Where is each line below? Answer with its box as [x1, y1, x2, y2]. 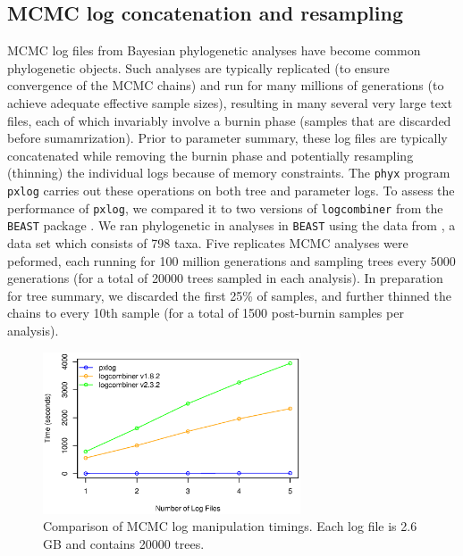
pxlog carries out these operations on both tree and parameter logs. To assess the [7, 181, 455, 200]
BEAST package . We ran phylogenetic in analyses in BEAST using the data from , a [7, 216, 456, 235]
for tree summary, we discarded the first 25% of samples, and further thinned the [7, 286, 451, 304]
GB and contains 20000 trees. [43, 534, 205, 552]
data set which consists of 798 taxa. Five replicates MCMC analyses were [7, 233, 408, 252]
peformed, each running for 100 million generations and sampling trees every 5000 [7, 251, 456, 270]
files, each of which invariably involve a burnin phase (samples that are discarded [7, 111, 451, 129]
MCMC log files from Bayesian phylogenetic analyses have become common [7, 41, 421, 60]
